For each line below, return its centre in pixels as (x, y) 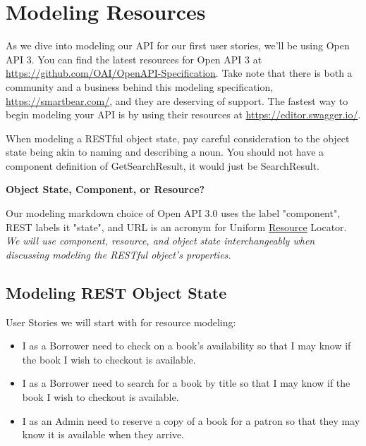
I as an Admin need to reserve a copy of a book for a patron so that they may (191, 420)
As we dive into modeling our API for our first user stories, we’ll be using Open (178, 45)
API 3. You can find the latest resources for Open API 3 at (134, 59)
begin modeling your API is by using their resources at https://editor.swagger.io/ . (183, 114)
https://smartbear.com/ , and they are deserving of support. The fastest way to (177, 100)
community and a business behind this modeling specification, (140, 86)
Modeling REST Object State (116, 292)
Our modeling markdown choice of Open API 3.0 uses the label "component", (173, 213)
